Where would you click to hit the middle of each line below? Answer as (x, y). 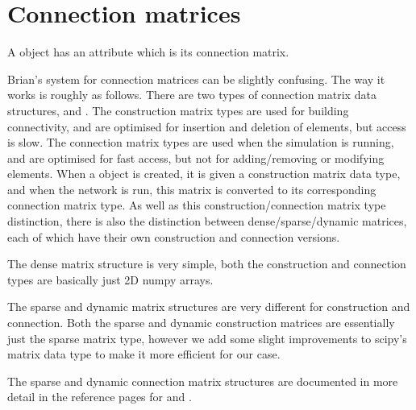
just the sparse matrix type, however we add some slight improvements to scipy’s (207, 338)
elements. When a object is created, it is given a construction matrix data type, (204, 174)
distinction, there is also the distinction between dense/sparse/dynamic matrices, (207, 221)
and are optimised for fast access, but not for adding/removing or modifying (196, 157)
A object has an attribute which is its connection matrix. (148, 52)
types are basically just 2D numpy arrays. (110, 279)
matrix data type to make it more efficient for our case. (144, 354)
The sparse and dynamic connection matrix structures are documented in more (203, 381)
